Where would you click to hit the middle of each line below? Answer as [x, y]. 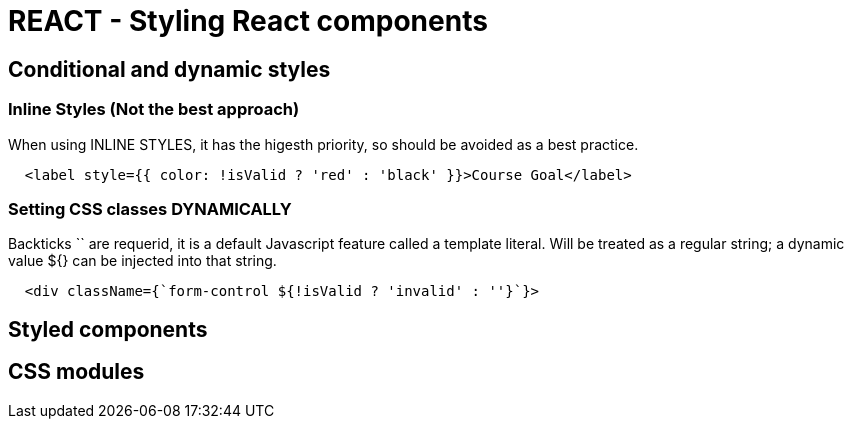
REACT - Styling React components [248, 21]
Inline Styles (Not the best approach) [154, 109]
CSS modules [76, 372]
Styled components [108, 329]
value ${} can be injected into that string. [142, 261]
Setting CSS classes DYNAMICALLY [150, 208]
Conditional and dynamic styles [169, 69]
